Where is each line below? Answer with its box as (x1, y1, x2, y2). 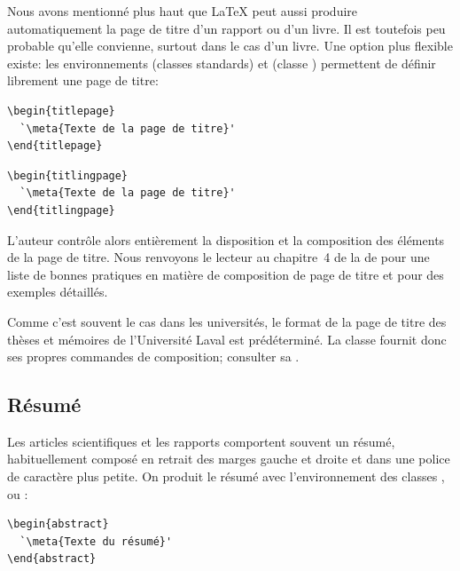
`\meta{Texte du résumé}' (19, 535, 173, 548)
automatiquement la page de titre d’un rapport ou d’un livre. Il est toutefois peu (7, 19, 446, 37)
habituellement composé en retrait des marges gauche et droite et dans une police (7, 449, 450, 468)
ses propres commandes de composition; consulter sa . (7, 347, 300, 366)
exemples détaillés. (7, 282, 108, 301)
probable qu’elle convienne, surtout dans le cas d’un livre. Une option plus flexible (7, 36, 453, 55)
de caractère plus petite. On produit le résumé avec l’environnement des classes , (7, 467, 445, 486)
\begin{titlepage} (7, 104, 115, 117)
